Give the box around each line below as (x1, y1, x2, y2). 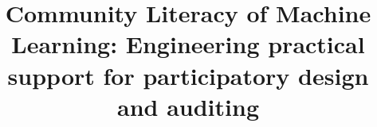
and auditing (117, 90, 259, 122)
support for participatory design (7, 59, 369, 91)
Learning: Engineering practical (11, 28, 365, 60)
